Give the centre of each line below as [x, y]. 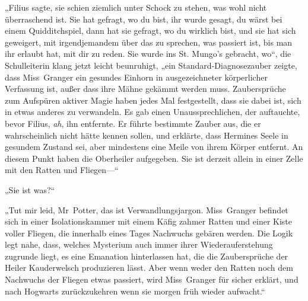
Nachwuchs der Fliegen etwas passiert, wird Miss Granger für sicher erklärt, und [152, 279]
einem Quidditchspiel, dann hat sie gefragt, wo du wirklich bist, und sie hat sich [150, 31]
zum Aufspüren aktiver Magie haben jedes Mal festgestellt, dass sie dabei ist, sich [153, 100]
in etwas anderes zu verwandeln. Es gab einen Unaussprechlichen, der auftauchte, [153, 112]
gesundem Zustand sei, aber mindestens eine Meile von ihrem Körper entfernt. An [154, 147]
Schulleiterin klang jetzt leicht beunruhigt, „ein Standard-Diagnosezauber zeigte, [151, 65]
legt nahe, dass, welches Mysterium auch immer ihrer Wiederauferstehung [139, 244]
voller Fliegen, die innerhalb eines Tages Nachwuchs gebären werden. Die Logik [149, 233]
